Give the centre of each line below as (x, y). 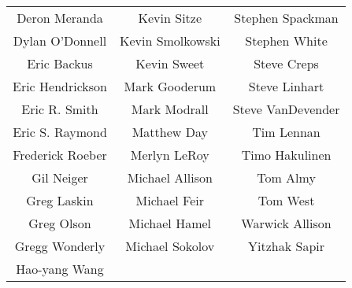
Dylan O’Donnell (60, 41)
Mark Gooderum (170, 86)
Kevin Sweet (170, 63)
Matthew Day (170, 132)
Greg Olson (60, 223)
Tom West (286, 200)
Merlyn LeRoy (170, 155)
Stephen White (286, 41)
